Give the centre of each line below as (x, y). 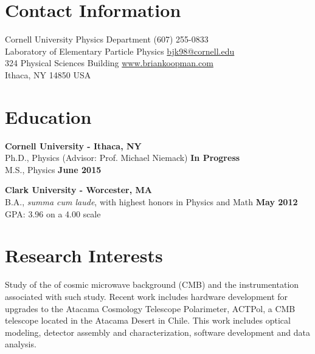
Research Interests (84, 255)
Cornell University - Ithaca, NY (73, 145)
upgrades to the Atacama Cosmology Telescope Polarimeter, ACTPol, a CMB (150, 308)
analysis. (21, 344)
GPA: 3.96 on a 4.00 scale (53, 213)
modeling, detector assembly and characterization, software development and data (158, 332)
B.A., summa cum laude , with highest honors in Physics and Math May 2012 (151, 202)
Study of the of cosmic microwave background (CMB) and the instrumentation (152, 284)
